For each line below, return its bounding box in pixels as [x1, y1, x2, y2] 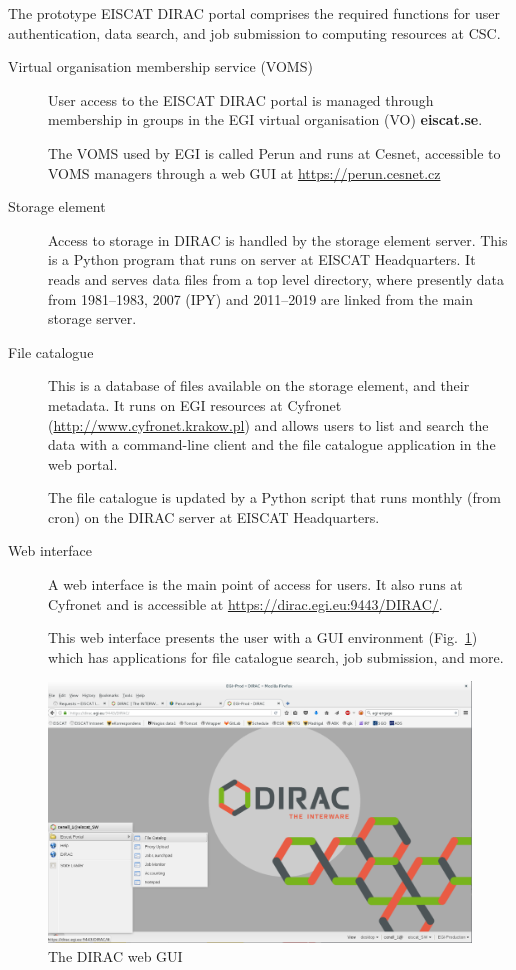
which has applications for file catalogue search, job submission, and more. [48, 646, 504, 667]
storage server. [48, 308, 137, 329]
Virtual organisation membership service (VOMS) [8, 56, 313, 77]
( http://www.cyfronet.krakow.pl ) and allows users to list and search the [48, 414, 489, 435]
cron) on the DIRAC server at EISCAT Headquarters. [48, 506, 380, 527]
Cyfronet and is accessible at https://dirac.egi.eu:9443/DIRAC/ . [48, 593, 443, 614]
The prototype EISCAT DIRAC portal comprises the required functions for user [8, 3, 500, 23]
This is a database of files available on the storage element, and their [48, 375, 470, 396]
